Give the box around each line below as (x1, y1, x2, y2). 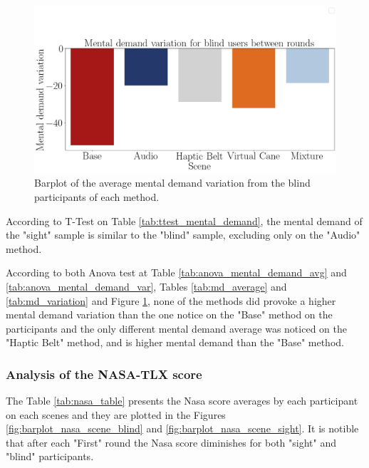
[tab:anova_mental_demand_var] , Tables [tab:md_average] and (6, 279, 287, 293)
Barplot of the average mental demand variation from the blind (34, 175, 311, 190)
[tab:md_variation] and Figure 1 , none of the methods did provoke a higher (6, 293, 336, 308)
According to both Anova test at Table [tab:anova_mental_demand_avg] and (6, 265, 347, 280)
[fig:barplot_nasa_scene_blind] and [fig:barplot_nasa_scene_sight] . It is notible (6, 421, 359, 436)
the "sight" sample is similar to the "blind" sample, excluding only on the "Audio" (6, 227, 360, 242)
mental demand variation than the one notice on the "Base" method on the (6, 307, 333, 322)
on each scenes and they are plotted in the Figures (6, 407, 226, 422)
